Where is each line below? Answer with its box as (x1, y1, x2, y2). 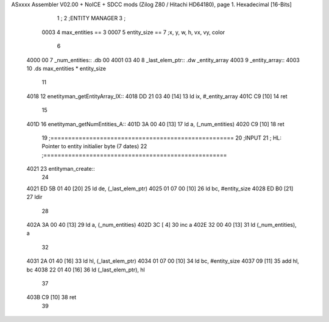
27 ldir (26, 193, 43, 201)
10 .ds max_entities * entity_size (26, 65, 107, 72)
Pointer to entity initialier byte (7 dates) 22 (41, 143, 147, 150)
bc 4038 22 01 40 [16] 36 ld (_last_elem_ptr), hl (26, 266, 146, 273)
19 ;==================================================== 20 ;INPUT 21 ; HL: (41, 134, 281, 141)
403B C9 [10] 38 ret (26, 293, 77, 301)
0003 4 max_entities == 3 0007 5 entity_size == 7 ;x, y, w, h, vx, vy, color (41, 28, 225, 36)
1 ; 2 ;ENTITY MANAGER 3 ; (57, 15, 126, 22)
